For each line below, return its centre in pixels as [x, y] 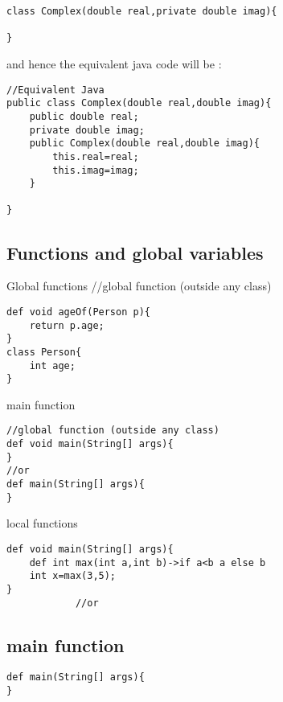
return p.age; [67, 325]
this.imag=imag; [96, 170]
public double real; [84, 116]
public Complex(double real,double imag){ [144, 144]
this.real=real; [96, 156]
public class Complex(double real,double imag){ [139, 103]
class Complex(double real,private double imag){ [142, 11]
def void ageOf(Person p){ [78, 312]
